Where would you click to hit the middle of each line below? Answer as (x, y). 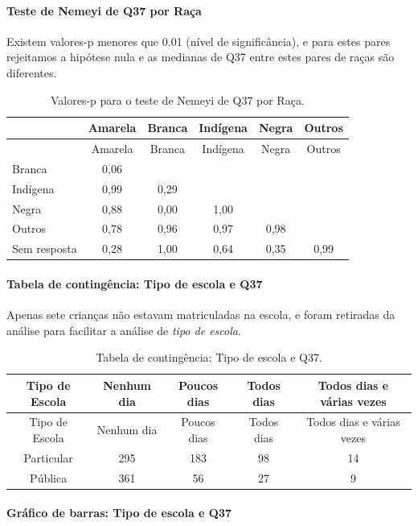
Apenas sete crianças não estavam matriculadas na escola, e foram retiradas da (201, 315)
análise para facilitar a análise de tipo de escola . (124, 330)
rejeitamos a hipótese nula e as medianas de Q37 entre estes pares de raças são (201, 57)
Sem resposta (45, 249)
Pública (49, 477)
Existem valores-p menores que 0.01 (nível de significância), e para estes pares (199, 41)
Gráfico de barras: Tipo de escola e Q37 (119, 513)
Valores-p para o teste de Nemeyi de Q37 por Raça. (177, 99)
